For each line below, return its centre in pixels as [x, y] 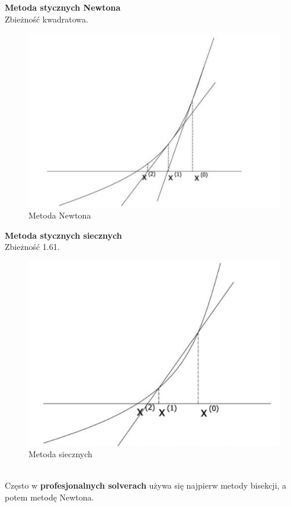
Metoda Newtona [60, 215]
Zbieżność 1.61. [32, 247]
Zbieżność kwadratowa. [47, 19]
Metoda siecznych [60, 454]
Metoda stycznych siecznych [63, 235]
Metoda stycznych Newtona [63, 7]
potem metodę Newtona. [49, 497]
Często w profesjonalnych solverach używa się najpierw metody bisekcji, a [146, 485]
